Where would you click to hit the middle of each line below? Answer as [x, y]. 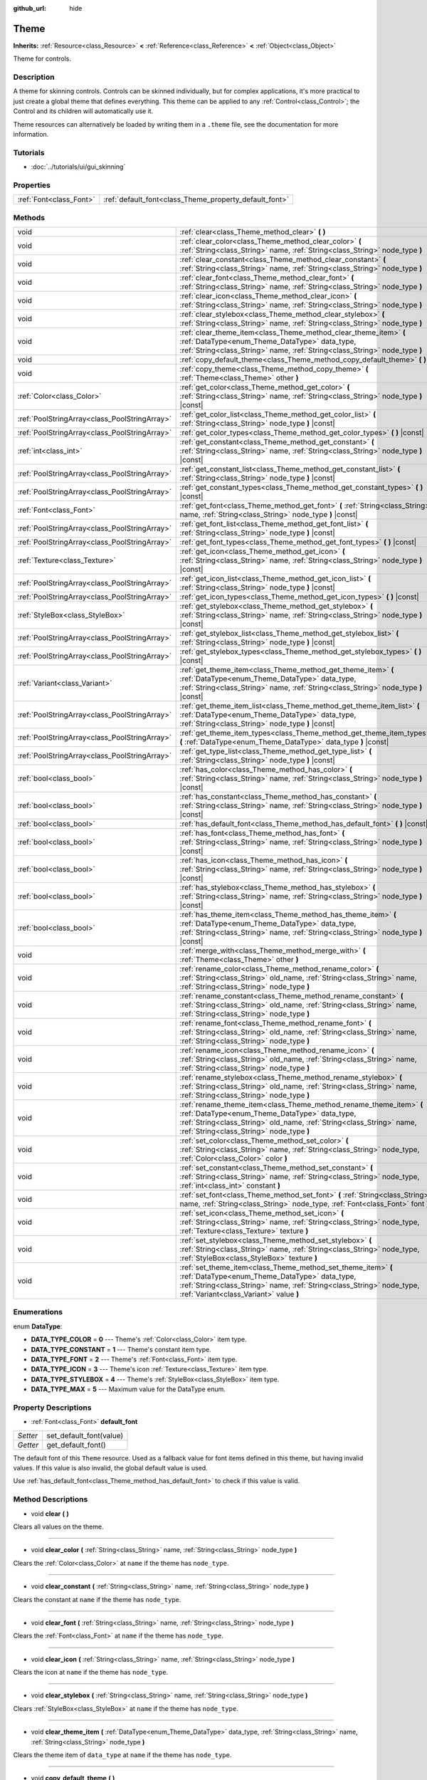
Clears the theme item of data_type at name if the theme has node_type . [122, 1755]
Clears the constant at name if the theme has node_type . [97, 1599]
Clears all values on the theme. [58, 1527]
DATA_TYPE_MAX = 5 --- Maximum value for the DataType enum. [128, 1389]
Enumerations [38, 1312]
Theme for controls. [42, 59]
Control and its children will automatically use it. [83, 111]
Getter [28, 1445]
